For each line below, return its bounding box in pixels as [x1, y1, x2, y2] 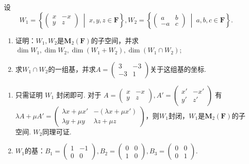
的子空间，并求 [91, 35, 139, 45]
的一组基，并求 [48, 64, 96, 74]
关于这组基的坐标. [149, 64, 206, 74]
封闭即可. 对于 [56, 89, 101, 99]
